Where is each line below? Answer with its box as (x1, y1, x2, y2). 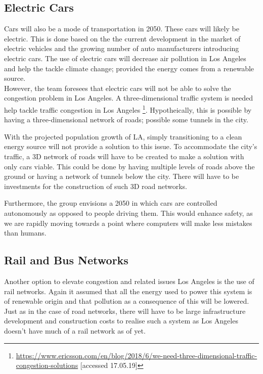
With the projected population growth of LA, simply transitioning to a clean (4, 131, 242, 142)
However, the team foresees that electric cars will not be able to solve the (4, 82, 231, 93)
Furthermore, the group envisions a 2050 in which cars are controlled (4, 198, 217, 208)
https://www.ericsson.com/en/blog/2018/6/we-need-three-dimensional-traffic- (16, 350, 257, 360)
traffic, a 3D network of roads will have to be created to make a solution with (4, 151, 244, 161)
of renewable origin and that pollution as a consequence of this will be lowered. (4, 296, 249, 306)
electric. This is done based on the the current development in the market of (4, 33, 241, 43)
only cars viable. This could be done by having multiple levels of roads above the (4, 161, 255, 171)
